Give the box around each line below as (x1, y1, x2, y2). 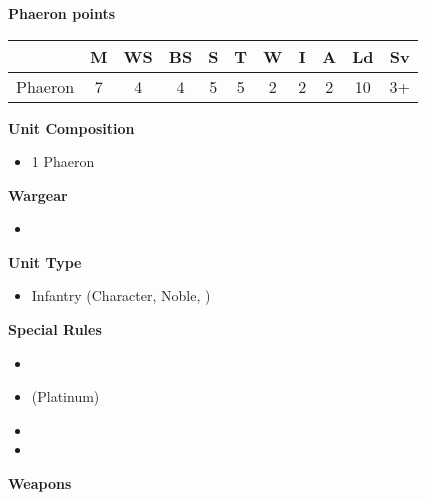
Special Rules (8, 319, 102, 340)
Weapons (8, 473, 72, 494)
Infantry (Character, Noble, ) (31, 285, 211, 306)
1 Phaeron (31, 151, 95, 172)
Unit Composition (8, 117, 135, 138)
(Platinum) (31, 386, 100, 407)
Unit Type (8, 251, 82, 272)
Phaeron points (8, 2, 116, 23)
